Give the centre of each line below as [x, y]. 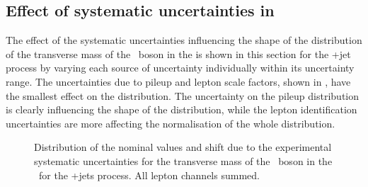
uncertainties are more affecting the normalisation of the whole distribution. [171, 123]
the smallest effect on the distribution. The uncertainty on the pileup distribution [183, 95]
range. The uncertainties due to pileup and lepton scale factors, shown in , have [178, 81]
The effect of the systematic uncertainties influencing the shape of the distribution [184, 40]
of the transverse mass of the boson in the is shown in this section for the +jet [178, 53]
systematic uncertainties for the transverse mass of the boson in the [183, 160]
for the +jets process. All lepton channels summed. [149, 175]
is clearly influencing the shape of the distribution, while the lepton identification [182, 109]
